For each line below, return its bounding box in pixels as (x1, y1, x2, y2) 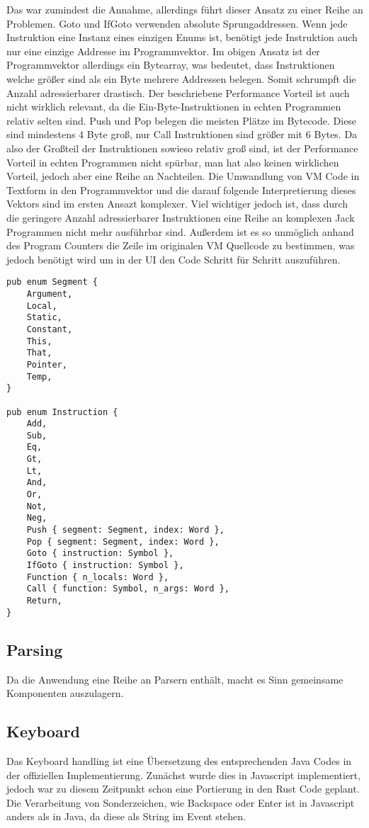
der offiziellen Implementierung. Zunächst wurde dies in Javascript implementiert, (6, 767, 361, 782)
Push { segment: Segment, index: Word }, (26, 525, 225, 535)
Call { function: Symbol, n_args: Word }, (26, 584, 229, 594)
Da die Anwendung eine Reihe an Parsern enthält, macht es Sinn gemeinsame (6, 671, 344, 686)
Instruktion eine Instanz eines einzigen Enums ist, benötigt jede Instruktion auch (6, 30, 358, 45)
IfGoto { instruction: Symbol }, (26, 560, 184, 571)
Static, (26, 312, 62, 323)
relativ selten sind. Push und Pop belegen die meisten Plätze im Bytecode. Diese (6, 113, 357, 127)
